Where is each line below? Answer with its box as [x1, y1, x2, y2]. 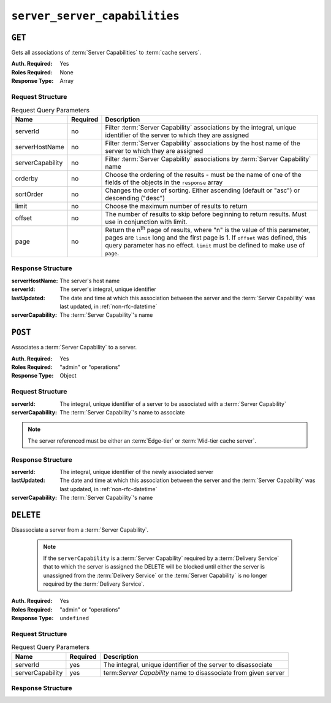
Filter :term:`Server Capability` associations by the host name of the [105, 139, 300, 147]
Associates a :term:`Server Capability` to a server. [11, 344, 137, 351]
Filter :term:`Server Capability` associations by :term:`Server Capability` [105, 154, 311, 163]
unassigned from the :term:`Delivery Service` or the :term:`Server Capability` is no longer [43, 572, 268, 579]
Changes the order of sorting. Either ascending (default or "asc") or [105, 186, 300, 195]
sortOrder [15, 190, 44, 198]
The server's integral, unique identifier [59, 285, 156, 293]
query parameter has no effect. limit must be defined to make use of [105, 241, 305, 250]
